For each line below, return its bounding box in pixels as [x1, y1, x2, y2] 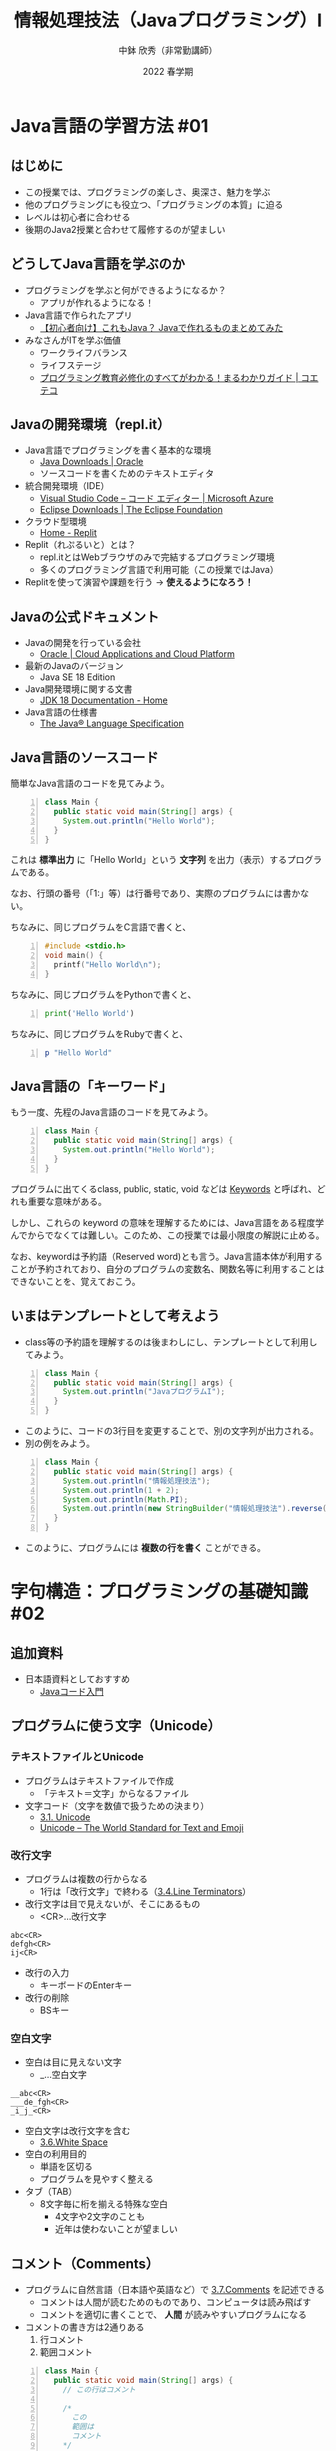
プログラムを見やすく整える [39, 2173, 154, 2185]
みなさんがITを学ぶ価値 [24, 334, 122, 346]
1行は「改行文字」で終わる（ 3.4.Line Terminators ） [39, 1885, 252, 1897]
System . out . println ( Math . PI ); [62, 1494, 189, 1505]
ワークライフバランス [39, 346, 128, 358]
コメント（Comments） [10, 2255, 160, 2272]
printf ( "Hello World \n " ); [53, 960, 162, 970]
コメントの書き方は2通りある [24, 2321, 145, 2333]
